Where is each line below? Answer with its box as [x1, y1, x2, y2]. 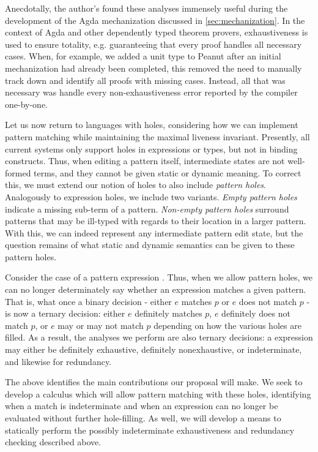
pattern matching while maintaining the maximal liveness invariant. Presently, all [5, 130, 310, 143]
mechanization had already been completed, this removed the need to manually [5, 61, 302, 74]
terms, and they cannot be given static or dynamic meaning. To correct [34, 166, 301, 179]
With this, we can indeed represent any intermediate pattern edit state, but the [5, 226, 303, 239]
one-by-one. [5, 97, 48, 110]
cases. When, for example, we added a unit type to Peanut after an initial [5, 50, 281, 62]
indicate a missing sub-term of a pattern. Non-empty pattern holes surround [5, 202, 289, 215]
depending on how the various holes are [153, 318, 301, 331]
